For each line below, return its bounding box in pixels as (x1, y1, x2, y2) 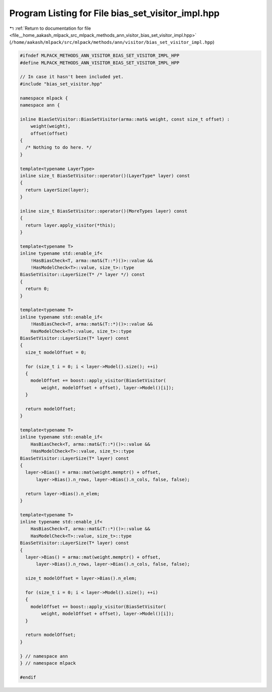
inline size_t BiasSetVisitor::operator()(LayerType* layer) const (20, 173, 190, 179)
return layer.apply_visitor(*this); (25, 222, 116, 228)
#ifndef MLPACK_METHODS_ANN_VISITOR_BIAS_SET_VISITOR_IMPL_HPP (20, 53, 180, 59)
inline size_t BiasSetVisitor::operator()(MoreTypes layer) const (20, 208, 187, 214)
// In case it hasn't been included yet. (20, 74, 124, 80)
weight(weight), (30, 124, 71, 129)
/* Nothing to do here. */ (25, 144, 92, 150)
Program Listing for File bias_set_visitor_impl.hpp (9, 8, 220, 19)
